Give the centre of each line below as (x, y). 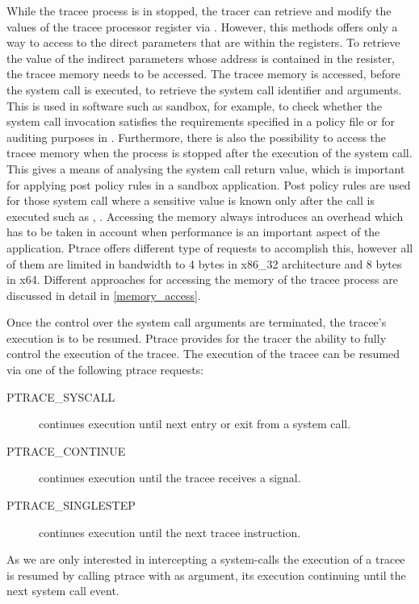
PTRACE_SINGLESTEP (71, 505)
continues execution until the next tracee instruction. (170, 532)
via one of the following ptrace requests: (105, 370)
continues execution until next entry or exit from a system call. (195, 424)
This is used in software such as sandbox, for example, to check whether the (194, 105)
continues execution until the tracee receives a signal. (170, 478)
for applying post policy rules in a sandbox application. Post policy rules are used (209, 184)
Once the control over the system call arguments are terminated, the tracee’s (197, 322)
